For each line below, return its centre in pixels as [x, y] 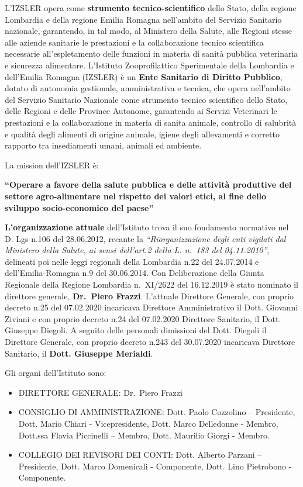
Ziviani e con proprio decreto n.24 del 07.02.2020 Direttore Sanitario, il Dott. [143, 318]
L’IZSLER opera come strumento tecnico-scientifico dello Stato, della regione [151, 8]
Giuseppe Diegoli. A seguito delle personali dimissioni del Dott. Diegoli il [136, 330]
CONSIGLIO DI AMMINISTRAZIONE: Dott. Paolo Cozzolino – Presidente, [157, 412]
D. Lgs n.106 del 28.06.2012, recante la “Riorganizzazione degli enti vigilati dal [145, 238]
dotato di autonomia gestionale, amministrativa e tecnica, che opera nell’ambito [148, 88]
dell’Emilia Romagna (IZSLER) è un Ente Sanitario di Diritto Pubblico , [144, 76]
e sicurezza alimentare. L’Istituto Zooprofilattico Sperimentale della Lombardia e [149, 65]
